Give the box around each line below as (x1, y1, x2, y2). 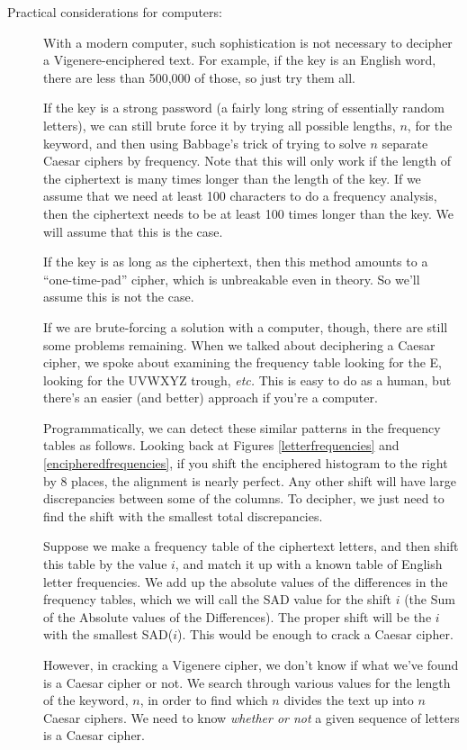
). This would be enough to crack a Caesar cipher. (177, 625, 454, 644)
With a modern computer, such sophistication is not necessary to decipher (43, 32, 453, 51)
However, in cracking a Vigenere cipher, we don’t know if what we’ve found (43, 655, 459, 673)
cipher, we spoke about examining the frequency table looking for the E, (43, 353, 442, 372)
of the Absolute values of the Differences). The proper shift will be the (43, 607, 432, 626)
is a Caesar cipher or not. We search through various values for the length (43, 673, 451, 691)
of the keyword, (43, 691, 129, 709)
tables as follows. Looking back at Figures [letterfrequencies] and (43, 436, 400, 455)
